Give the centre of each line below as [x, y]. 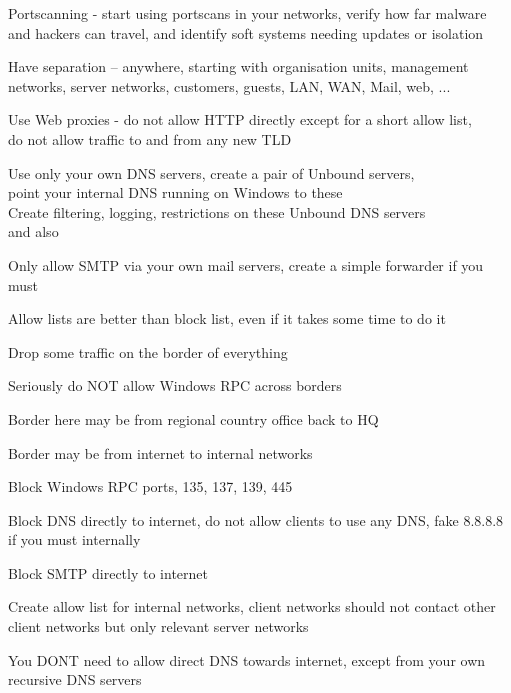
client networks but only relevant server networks [158, 626]
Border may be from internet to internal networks [160, 452]
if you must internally [74, 539]
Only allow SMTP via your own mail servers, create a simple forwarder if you [246, 264]
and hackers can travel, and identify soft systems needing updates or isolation [246, 32]
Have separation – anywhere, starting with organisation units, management [238, 66]
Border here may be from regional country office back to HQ [193, 418]
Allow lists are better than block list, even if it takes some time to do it [227, 318]
